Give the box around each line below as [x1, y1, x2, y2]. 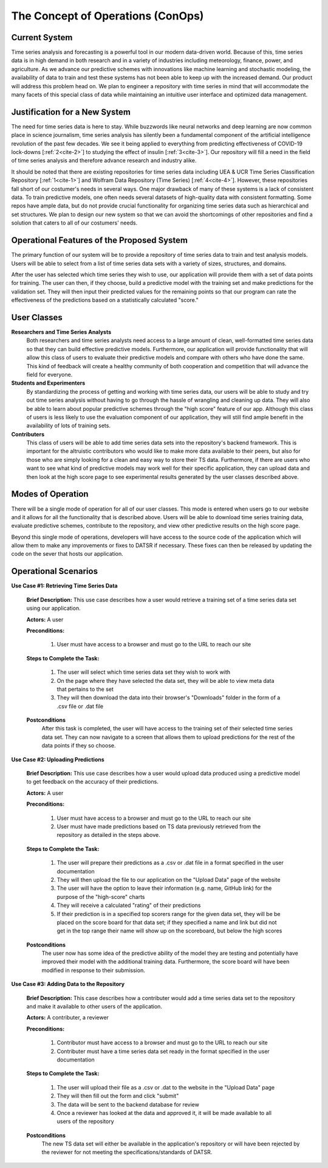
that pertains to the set [56, 685, 114, 693]
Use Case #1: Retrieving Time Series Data [11, 582, 118, 590]
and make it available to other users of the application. [26, 1003, 162, 1010]
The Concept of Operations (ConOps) [11, 9, 204, 23]
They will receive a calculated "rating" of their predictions [56, 901, 201, 909]
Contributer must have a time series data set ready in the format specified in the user [56, 1047, 270, 1055]
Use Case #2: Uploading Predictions [11, 755, 104, 763]
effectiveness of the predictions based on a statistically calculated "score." [11, 296, 199, 304]
